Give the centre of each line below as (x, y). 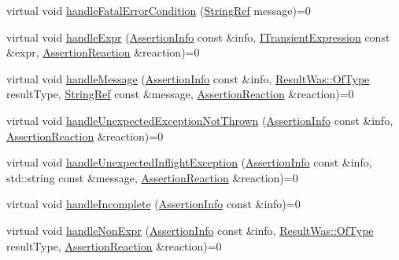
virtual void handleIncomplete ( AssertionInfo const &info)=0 (153, 204)
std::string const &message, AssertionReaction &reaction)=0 (152, 177)
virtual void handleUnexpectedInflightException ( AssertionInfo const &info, (189, 162)
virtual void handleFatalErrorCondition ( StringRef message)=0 (159, 10)
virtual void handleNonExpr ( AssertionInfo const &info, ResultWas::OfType (190, 230)
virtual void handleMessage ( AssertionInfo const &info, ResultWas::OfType (188, 78)
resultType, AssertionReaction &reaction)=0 (114, 245)
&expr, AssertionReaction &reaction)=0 (103, 52)
